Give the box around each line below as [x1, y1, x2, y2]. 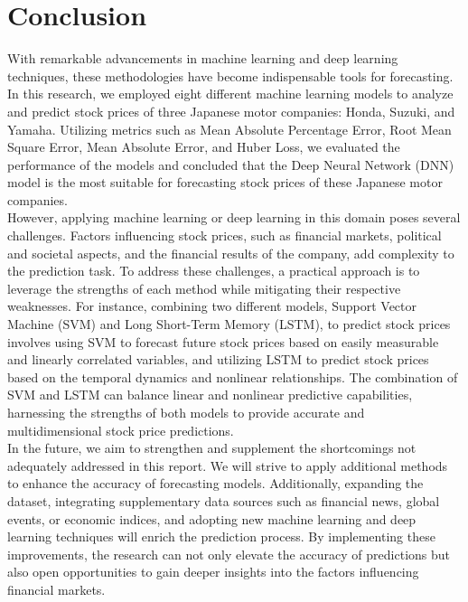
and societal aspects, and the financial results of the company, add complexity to [7, 243, 454, 262]
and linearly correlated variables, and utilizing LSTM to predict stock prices [7, 350, 429, 369]
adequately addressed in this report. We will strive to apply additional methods [7, 456, 448, 475]
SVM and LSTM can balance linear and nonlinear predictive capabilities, [7, 385, 413, 404]
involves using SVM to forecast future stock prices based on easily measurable [7, 332, 439, 351]
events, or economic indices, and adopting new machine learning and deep [7, 509, 417, 528]
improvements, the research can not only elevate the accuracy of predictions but [7, 544, 450, 563]
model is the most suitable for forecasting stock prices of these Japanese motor [7, 173, 443, 192]
